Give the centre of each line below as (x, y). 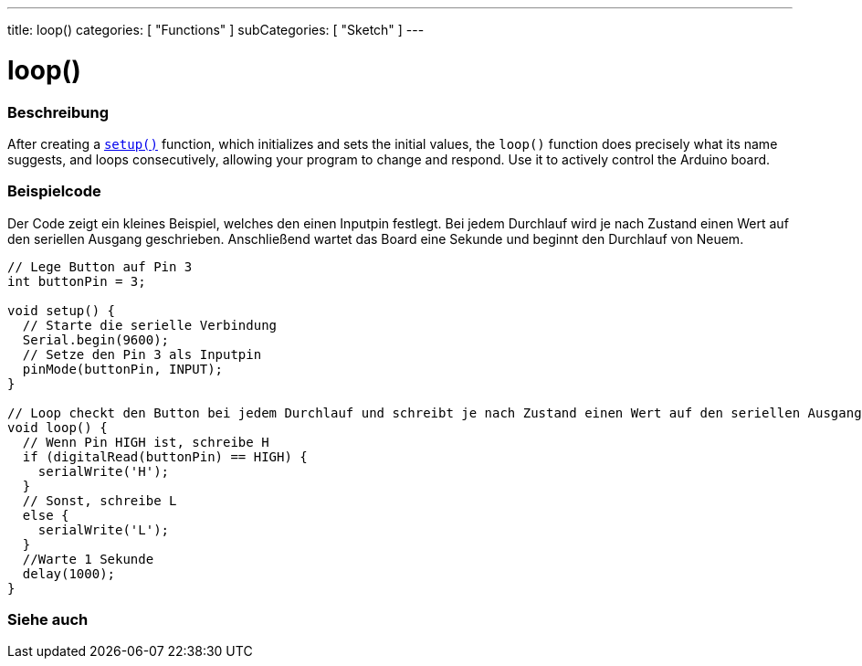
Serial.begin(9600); (96, 339)
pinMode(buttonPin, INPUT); (123, 369)
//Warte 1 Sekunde (88, 559)
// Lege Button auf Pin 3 (100, 266)
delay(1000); (69, 573)
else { (46, 515)
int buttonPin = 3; (77, 281)
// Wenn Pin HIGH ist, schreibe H (146, 442)
